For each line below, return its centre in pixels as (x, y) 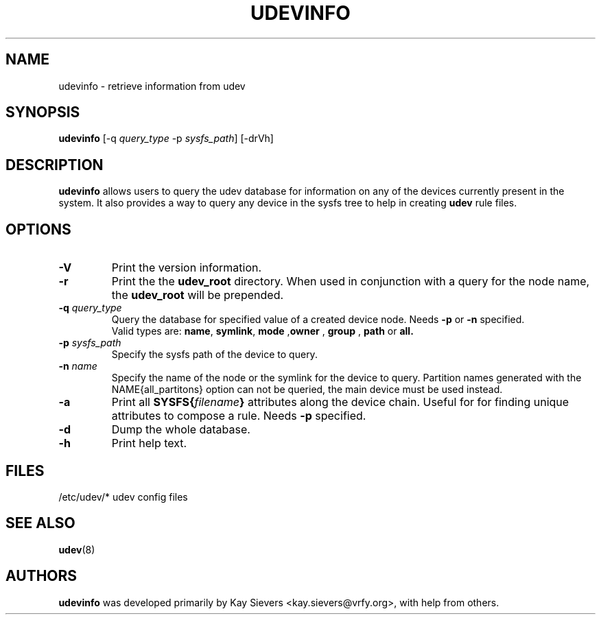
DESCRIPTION (55, 165)
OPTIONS (38, 229)
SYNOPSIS (43, 112)
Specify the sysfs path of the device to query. (214, 355)
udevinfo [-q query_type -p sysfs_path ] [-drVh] (166, 139)
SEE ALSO (40, 523)
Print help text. (149, 443)
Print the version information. (187, 268)
